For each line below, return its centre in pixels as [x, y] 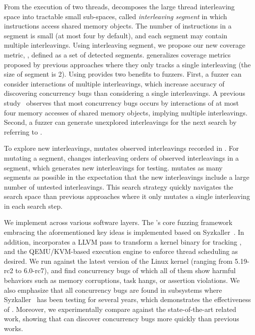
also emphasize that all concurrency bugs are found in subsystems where [113, 290]
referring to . [23, 131]
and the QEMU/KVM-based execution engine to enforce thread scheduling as [121, 251]
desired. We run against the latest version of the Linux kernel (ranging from [118, 261]
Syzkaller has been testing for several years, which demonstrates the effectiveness [127, 299]
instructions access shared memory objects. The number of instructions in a [118, 26]
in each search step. [33, 206]
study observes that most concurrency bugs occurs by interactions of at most [121, 102]
